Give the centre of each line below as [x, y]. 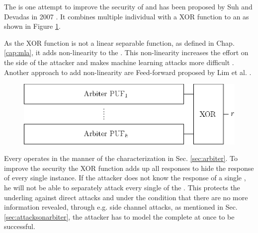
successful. [20, 226]
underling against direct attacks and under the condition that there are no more [126, 197]
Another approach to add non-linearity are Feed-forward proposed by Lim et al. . [128, 72]
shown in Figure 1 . [32, 26]
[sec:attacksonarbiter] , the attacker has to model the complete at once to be [119, 216]
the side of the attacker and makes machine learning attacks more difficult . [119, 62]
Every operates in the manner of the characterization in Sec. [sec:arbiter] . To [121, 158]
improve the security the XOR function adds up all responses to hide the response [129, 168]
